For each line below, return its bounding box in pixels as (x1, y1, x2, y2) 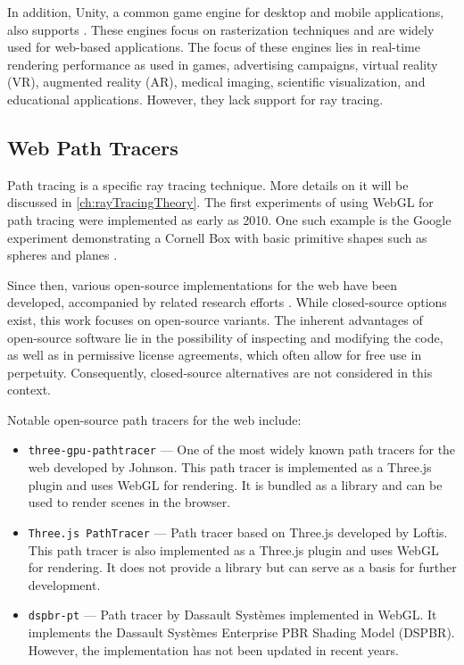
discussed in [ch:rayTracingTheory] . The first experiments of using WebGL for (7, 193, 434, 212)
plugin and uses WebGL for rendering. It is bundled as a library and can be (28, 475, 443, 494)
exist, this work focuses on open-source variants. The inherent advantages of (7, 310, 423, 328)
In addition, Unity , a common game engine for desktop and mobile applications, (7, 3, 444, 21)
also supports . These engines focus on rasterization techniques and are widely (7, 20, 435, 38)
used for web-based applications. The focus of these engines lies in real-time (7, 37, 420, 56)
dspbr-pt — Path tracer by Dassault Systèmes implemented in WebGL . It (28, 605, 437, 624)
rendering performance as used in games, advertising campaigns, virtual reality (7, 54, 438, 73)
